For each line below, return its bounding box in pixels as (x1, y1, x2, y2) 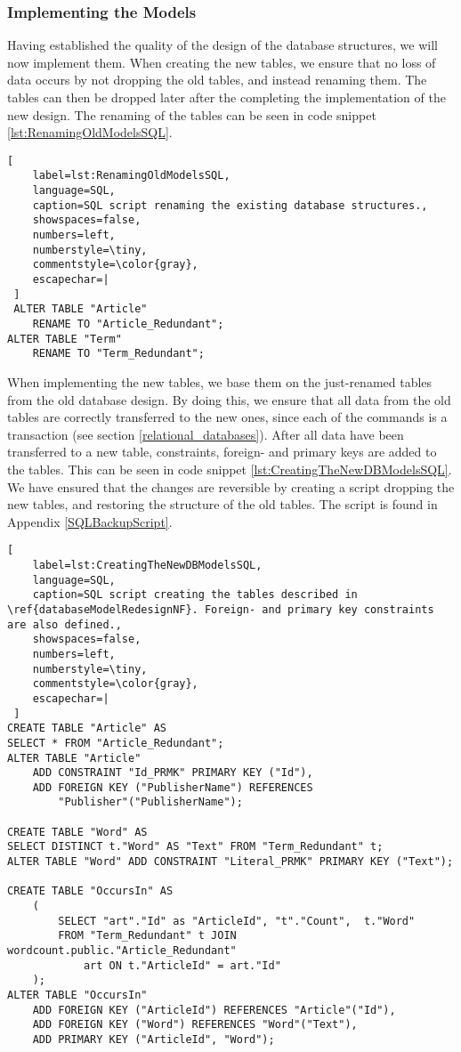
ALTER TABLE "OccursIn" (7, 989, 148, 1001)
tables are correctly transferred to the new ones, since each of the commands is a (7, 408, 448, 426)
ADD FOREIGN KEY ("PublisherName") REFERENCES (32, 781, 313, 794)
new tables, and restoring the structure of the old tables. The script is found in (7, 495, 438, 514)
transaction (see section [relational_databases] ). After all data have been (7, 425, 404, 443)
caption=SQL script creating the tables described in (32, 588, 358, 602)
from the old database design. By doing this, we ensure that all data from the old (7, 390, 451, 409)
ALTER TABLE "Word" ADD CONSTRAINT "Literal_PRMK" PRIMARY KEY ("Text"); (7, 855, 454, 869)
